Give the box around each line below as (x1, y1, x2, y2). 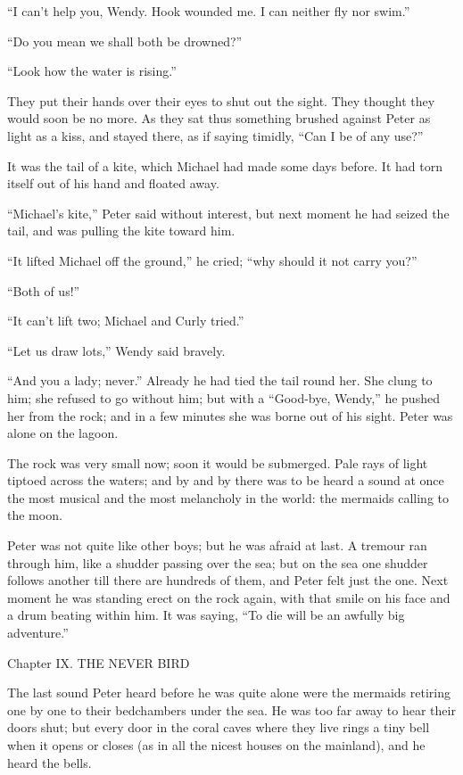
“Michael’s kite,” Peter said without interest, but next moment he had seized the (7, 203, 450, 222)
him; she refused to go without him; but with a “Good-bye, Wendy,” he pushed (7, 388, 440, 407)
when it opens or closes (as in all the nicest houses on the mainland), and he (7, 736, 426, 754)
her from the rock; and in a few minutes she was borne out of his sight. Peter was (7, 406, 453, 425)
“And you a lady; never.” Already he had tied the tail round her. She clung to (7, 371, 433, 390)
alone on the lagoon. (7, 424, 119, 442)
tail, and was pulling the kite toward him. (7, 221, 236, 240)
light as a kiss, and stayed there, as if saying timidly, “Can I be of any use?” (7, 126, 424, 144)
